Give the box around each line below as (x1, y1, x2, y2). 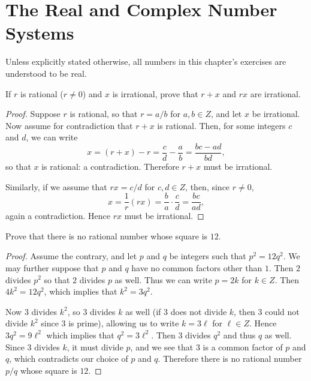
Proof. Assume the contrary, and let (5, 250, 137, 262)
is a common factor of (203, 340, 283, 353)
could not (265, 305, 300, 317)
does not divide (170, 305, 227, 317)
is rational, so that (70, 107, 138, 120)
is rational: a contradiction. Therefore (41, 160, 179, 172)
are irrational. (250, 87, 301, 100)
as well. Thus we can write (114, 273, 212, 286)
